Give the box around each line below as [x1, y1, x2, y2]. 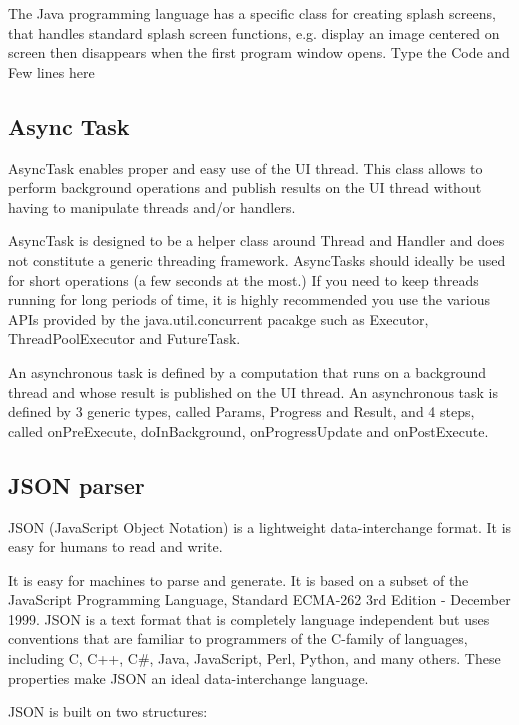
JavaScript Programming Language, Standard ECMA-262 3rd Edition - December [8, 589, 511, 610]
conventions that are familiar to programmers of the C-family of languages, [8, 628, 468, 649]
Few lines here [8, 61, 95, 82]
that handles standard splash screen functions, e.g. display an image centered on [8, 22, 500, 43]
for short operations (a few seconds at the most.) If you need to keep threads [8, 269, 479, 290]
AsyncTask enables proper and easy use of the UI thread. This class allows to [8, 157, 483, 178]
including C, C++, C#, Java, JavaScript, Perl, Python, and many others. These [8, 648, 501, 669]
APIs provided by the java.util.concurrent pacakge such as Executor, [8, 308, 429, 329]
